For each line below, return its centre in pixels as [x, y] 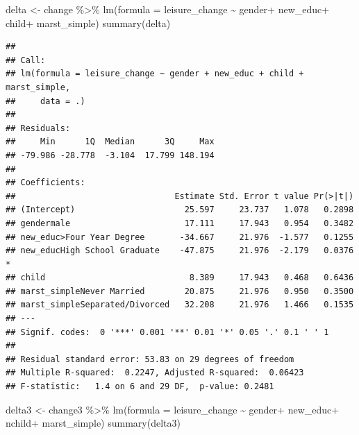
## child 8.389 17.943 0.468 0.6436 [180, 278]
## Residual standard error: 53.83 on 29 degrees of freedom [150, 359]
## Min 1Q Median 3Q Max [110, 142]
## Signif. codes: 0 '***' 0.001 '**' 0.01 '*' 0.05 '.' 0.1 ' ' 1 [167, 332]
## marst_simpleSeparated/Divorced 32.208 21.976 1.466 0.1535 [180, 305]
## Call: [26, 60]
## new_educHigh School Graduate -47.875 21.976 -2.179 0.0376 [180, 251]
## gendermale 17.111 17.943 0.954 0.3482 [180, 223]
